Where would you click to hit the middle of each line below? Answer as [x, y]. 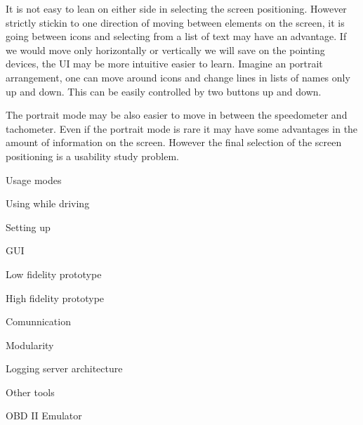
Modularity [30, 345]
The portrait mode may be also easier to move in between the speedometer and [177, 115]
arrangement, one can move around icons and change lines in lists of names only [178, 77]
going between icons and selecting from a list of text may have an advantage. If [176, 36]
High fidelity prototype [55, 297]
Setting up [28, 227]
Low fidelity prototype [54, 274]
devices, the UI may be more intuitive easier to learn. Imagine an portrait [164, 64]
